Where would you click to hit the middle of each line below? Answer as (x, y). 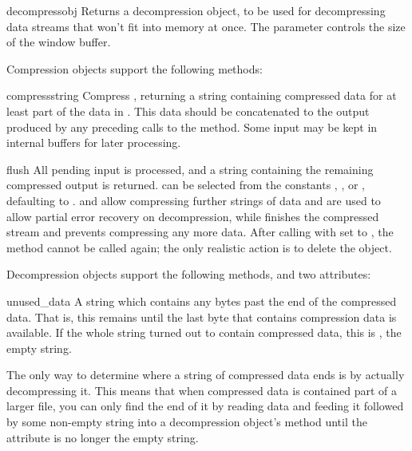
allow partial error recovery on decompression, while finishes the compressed (193, 216)
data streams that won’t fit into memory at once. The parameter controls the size (206, 26)
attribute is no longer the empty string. (103, 437)
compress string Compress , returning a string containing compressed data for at (202, 95)
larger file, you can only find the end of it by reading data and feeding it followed (205, 406)
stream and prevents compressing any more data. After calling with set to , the (200, 232)
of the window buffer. (59, 42)
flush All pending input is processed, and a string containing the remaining (190, 169)
